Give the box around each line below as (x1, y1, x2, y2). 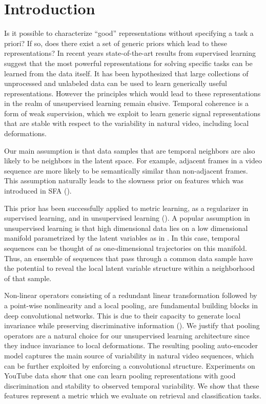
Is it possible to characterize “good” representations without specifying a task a (4, 28, 254, 38)
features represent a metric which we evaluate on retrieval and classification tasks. (4, 390, 261, 401)
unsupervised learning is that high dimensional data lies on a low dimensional (4, 222, 248, 233)
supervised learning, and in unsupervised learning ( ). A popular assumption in (4, 212, 250, 223)
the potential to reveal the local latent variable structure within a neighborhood (4, 263, 255, 273)
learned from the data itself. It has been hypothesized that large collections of (4, 68, 249, 78)
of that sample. (4, 272, 52, 283)
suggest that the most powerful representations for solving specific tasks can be (4, 57, 253, 68)
